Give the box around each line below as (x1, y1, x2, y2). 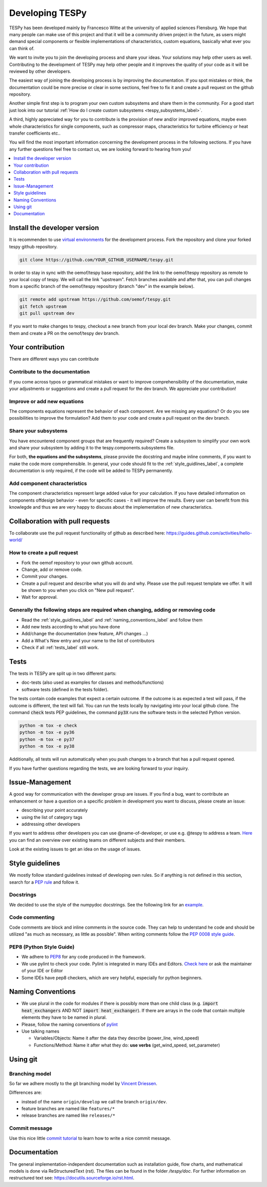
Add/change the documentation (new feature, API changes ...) (21, 631, 148, 637)
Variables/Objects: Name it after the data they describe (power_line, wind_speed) (34, 1035, 200, 1041)
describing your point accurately (21, 807, 88, 813)
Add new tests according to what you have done (21, 624, 121, 630)
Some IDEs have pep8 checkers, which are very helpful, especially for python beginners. (21, 975, 203, 981)
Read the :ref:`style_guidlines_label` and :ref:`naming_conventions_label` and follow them (21, 617, 203, 623)
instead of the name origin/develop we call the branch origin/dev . (21, 1098, 168, 1104)
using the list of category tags (21, 814, 83, 820)
